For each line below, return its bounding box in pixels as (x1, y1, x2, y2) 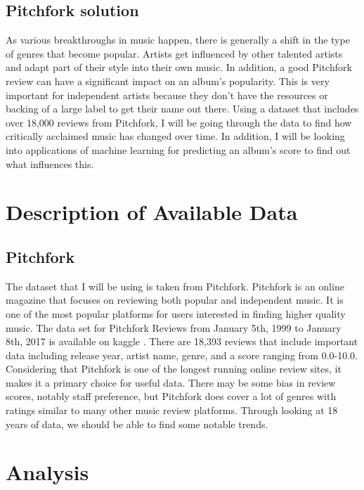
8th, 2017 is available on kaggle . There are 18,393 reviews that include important (6, 334, 358, 349)
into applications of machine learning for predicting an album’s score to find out (6, 142, 351, 157)
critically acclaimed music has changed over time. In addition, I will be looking (6, 129, 345, 143)
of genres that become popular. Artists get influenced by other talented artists (6, 46, 343, 60)
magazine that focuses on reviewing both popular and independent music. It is (6, 292, 344, 307)
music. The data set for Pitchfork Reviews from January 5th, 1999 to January (6, 320, 342, 335)
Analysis (6, 458, 89, 486)
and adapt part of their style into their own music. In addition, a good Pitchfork (6, 60, 352, 75)
